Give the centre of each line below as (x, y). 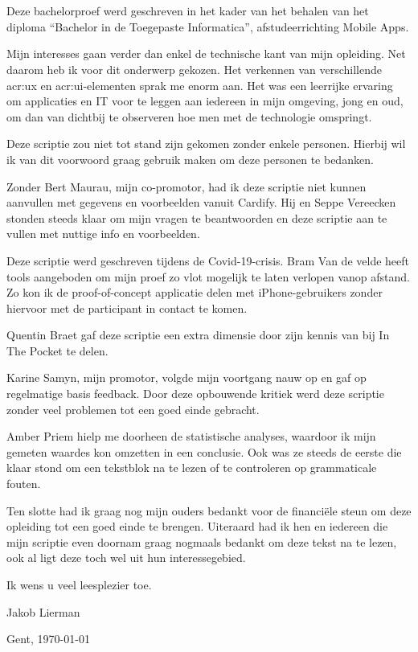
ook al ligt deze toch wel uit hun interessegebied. (126, 558)
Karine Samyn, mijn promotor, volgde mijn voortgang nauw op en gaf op (186, 377)
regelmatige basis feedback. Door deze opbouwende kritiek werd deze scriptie (195, 394)
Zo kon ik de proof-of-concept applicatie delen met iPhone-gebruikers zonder (195, 292)
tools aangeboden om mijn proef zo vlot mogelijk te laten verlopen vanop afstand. (208, 276)
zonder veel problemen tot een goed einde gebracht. (133, 409)
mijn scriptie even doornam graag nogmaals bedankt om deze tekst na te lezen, (202, 541)
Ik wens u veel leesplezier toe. (79, 584)
